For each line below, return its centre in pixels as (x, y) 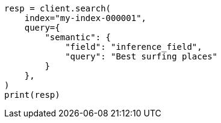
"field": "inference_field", (134, 47)
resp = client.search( (58, 8)
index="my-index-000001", (86, 18)
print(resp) (32, 95)
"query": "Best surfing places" (142, 56)
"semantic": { (78, 37)
